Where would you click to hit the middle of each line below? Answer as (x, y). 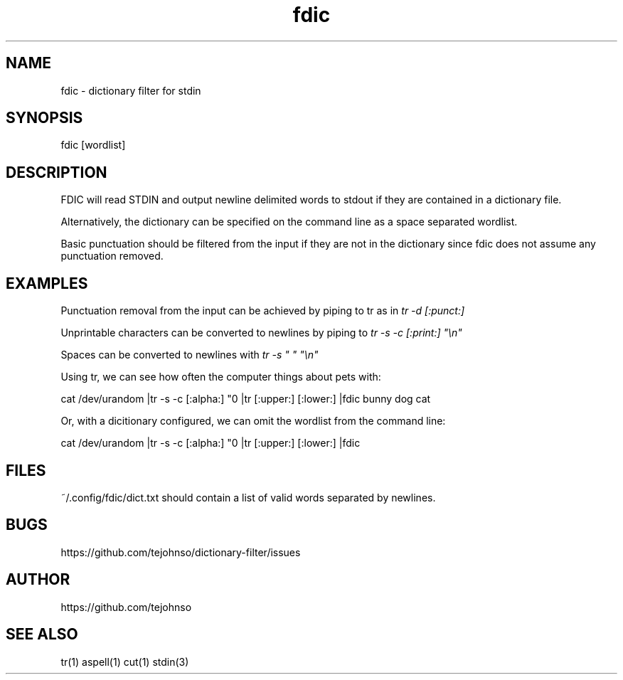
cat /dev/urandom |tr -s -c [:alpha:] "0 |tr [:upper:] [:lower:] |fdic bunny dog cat (246, 399)
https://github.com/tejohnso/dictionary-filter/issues (181, 552)
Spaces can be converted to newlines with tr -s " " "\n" (190, 355)
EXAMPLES (47, 283)
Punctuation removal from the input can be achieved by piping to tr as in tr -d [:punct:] (263, 311)
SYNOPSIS (44, 118)
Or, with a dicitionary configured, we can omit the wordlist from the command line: (253, 421)
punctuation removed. (112, 256)
